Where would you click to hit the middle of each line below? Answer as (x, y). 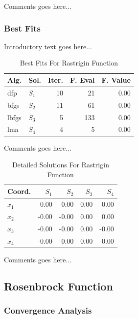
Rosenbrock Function (58, 286)
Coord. (19, 191)
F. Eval (82, 80)
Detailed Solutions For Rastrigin (60, 165)
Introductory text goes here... (48, 46)
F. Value (116, 80)
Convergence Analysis (48, 310)
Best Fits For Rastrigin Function (69, 63)
